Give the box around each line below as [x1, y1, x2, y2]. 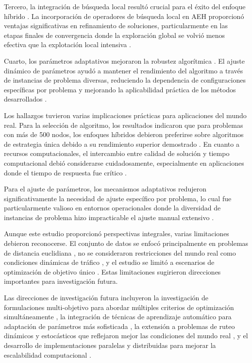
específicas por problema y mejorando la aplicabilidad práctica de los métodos [4, 84, 236, 94]
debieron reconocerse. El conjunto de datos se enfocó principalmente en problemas [4, 238, 249, 248]
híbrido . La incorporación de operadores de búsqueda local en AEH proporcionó [4, 11, 244, 21]
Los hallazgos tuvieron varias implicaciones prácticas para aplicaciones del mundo [4, 110, 247, 120]
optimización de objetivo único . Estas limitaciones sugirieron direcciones [4, 266, 221, 277]
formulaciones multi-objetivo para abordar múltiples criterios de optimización [4, 302, 234, 312]
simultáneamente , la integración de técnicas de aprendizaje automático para [4, 311, 232, 322]
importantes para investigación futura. [4, 276, 118, 286]
